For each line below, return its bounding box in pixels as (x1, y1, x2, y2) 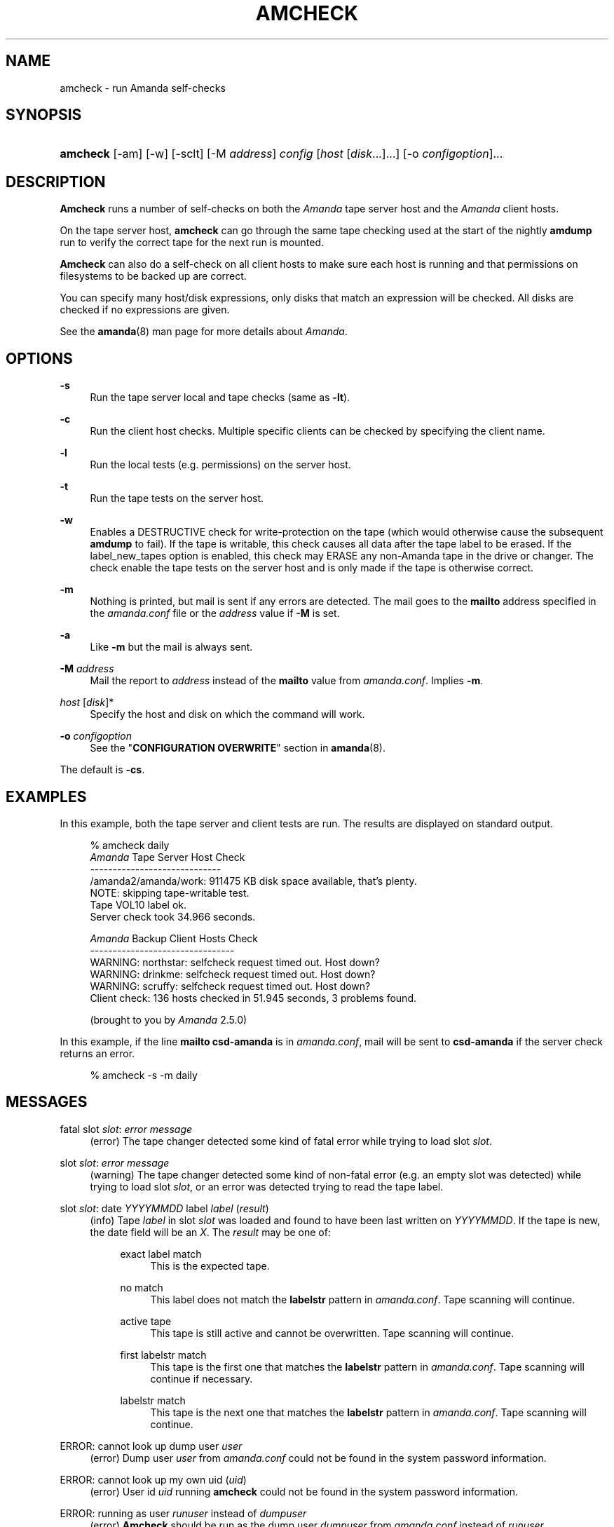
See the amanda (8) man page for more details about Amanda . (60, 325, 348, 338)
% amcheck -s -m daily (90, 1068, 198, 1081)
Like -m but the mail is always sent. (90, 641, 253, 653)
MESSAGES (6, 1093, 88, 1111)
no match (120, 1281, 163, 1294)
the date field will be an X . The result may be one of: (90, 1226, 331, 1238)
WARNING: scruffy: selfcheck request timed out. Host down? (90, 979, 371, 992)
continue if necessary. (150, 1372, 253, 1385)
